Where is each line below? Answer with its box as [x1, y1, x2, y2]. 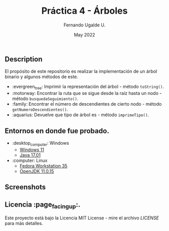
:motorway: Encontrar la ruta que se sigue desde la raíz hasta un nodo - [12, 90, 162, 96]
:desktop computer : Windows [12, 140, 69, 147]
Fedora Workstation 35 [19, 162, 68, 169]
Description [5, 55, 43, 63]
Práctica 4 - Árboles [41, 5, 128, 17]
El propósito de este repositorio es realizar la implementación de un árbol [5, 69, 157, 75]
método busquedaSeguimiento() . [12, 95, 79, 102]
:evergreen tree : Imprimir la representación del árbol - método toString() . [12, 84, 164, 91]
